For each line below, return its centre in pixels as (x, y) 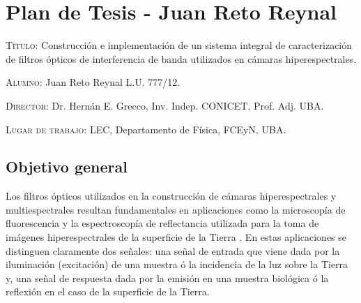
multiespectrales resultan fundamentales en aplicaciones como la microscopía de (176, 209)
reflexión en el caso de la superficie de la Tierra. (108, 291)
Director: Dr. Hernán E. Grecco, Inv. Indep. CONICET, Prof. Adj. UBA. (165, 105)
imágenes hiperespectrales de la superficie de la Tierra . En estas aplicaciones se (176, 237)
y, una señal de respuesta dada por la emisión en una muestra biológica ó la (167, 278)
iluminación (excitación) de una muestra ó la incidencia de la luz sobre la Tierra (177, 264)
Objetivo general (67, 167)
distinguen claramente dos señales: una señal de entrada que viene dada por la (173, 250)
